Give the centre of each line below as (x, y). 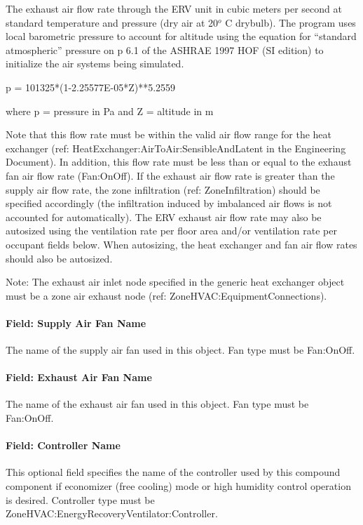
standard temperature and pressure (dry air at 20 (112, 22)
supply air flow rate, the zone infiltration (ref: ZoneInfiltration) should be (163, 189)
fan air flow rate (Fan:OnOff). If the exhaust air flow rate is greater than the (170, 175)
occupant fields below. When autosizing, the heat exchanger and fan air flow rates (181, 244)
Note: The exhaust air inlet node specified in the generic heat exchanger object (175, 282)
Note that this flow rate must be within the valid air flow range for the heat (169, 134)
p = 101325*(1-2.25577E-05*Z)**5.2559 (91, 87)
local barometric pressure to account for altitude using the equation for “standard (181, 36)
